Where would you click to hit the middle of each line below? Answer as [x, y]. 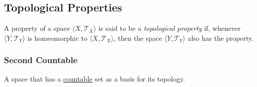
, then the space [138, 38]
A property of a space [37, 28]
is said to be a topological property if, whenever [169, 28]
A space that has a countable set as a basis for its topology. [95, 78]
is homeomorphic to [57, 38]
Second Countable [41, 60]
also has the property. [221, 38]
